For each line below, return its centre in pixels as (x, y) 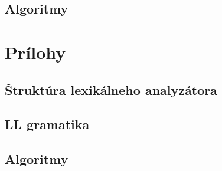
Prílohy (35, 52)
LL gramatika (47, 124)
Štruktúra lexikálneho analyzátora (111, 89)
